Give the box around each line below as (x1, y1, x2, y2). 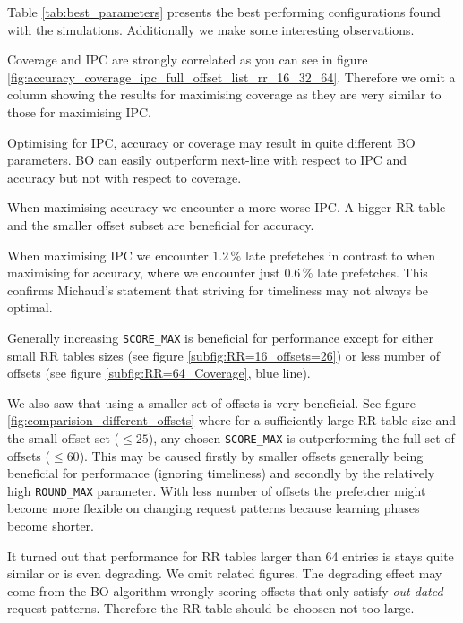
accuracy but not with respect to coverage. (7, 167, 242, 186)
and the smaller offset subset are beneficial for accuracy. (7, 215, 314, 234)
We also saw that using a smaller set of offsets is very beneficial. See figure (7, 393, 416, 412)
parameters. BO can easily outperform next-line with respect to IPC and (7, 150, 407, 169)
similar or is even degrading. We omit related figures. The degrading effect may (7, 564, 442, 583)
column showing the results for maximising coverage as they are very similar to (7, 85, 442, 104)
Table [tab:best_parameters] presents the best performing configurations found (7, 3, 441, 21)
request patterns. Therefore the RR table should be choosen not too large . (7, 599, 415, 618)
